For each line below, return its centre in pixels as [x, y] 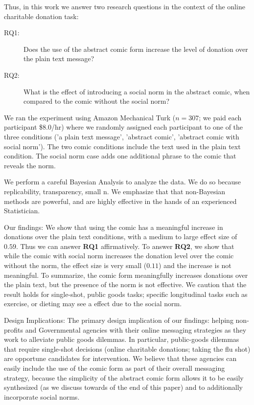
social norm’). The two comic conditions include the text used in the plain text [122, 146]
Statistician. [22, 211]
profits [14, 329]
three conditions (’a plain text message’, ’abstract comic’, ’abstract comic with [122, 136]
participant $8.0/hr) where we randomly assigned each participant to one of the [124, 127]
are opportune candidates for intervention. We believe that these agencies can [120, 358]
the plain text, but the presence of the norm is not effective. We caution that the [125, 284]
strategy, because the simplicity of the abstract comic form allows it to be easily [124, 377]
